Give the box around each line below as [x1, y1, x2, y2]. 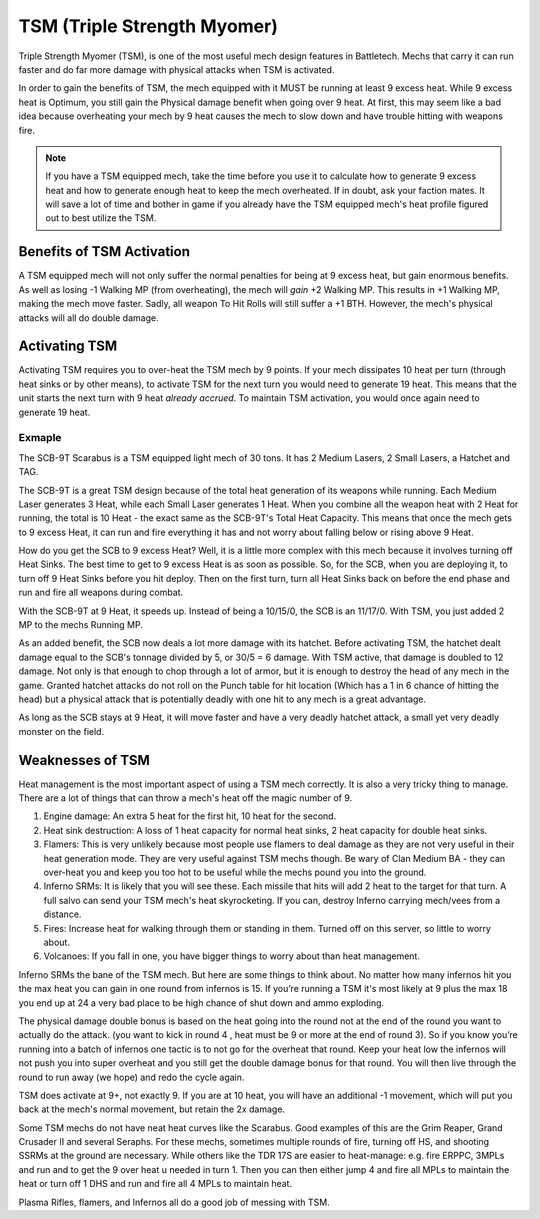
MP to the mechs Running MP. [18, 619, 144, 631]
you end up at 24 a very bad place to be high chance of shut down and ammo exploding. [18, 996, 385, 1009]
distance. [43, 908, 82, 920]
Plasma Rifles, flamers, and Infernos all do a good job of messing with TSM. [18, 1196, 330, 1208]
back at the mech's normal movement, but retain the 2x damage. [18, 1103, 285, 1115]
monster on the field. [18, 725, 105, 737]
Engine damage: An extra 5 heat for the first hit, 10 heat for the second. [43, 810, 337, 822]
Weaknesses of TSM [18, 751, 150, 769]
